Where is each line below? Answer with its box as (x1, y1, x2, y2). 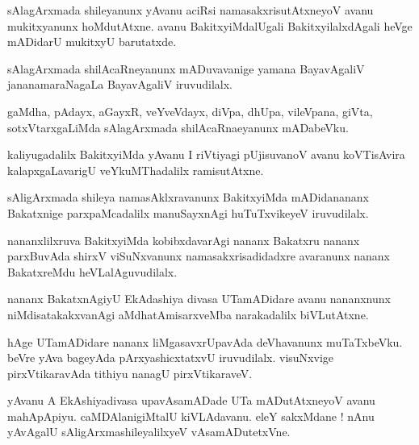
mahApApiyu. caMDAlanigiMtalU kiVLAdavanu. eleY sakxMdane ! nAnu (7, 407, 375, 424)
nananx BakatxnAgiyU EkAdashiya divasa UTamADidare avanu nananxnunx (7, 290, 391, 307)
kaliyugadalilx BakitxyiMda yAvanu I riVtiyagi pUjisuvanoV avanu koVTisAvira (7, 146, 405, 163)
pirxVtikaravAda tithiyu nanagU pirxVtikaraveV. (7, 364, 253, 381)
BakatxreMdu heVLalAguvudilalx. (7, 263, 178, 280)
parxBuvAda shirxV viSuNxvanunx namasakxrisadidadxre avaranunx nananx (7, 247, 391, 264)
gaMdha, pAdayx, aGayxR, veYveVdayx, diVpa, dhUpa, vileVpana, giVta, (7, 102, 373, 119)
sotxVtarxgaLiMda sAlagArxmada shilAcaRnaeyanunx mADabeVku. (7, 119, 349, 135)
